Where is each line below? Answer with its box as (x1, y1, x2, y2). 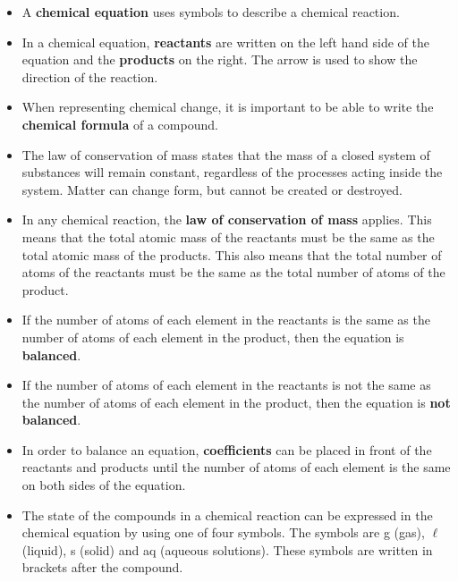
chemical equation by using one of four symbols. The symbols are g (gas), (21, 523, 425, 542)
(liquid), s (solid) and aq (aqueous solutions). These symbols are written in (21, 540, 433, 559)
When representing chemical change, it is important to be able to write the (21, 97, 434, 116)
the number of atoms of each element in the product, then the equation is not (21, 392, 451, 411)
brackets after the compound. (21, 558, 183, 577)
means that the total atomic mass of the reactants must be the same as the (21, 227, 435, 246)
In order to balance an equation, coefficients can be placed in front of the (21, 440, 432, 459)
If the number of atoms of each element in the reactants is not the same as (21, 375, 431, 394)
